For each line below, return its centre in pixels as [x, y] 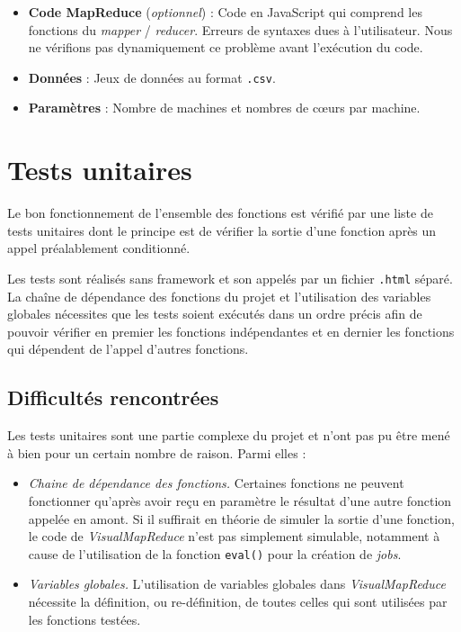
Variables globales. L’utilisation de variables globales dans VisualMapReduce [237, 584]
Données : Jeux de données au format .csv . [152, 77]
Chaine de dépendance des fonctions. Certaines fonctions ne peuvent [216, 483]
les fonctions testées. [84, 619]
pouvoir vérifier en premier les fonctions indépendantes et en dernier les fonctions [231, 331]
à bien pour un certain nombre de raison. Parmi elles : [157, 452]
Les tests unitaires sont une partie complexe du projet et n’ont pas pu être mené [229, 435]
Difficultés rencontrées [113, 397]
